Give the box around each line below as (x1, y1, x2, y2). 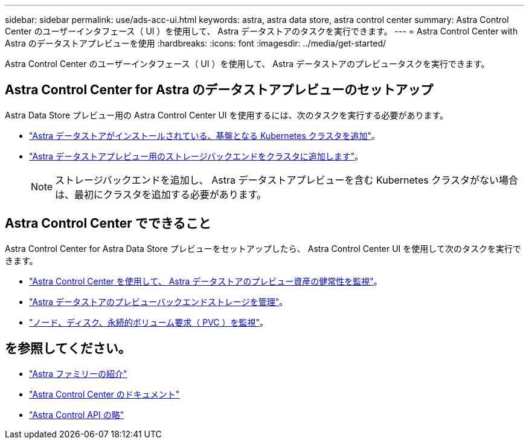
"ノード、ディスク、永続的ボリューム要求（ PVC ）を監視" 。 (29, 317, 269, 327)
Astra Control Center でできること (5, 216, 211, 231)
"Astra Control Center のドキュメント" (29, 388, 180, 399)
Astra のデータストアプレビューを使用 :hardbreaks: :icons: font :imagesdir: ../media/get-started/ (5, 38, 386, 48)
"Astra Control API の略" (29, 409, 124, 420)
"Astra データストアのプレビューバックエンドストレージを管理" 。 (29, 296, 288, 307)
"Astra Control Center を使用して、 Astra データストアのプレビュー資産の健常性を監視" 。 (29, 275, 382, 286)
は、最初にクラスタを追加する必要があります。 (55, 188, 267, 201)
